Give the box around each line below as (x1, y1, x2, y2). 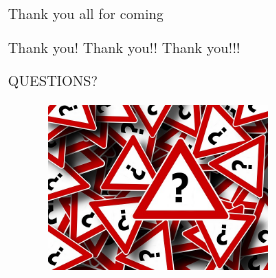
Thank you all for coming (8, 3, 164, 23)
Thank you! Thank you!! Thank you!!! (8, 36, 241, 57)
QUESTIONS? (8, 70, 98, 91)
